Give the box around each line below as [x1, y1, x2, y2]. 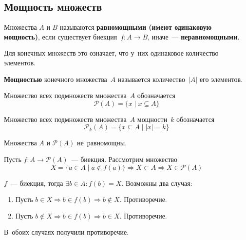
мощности [137, 114, 168, 124]
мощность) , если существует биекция [4, 31, 117, 41]
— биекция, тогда [10, 178, 63, 188]
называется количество [118, 74, 185, 84]
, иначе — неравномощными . [148, 31, 240, 41]
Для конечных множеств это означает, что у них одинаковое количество [4, 48, 219, 58]
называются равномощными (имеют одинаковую [59, 22, 212, 32]
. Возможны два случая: [121, 178, 192, 188]
